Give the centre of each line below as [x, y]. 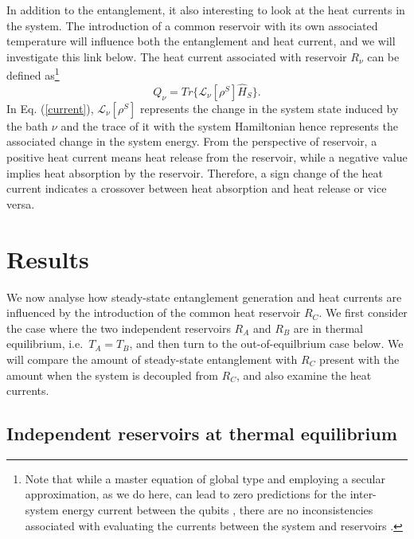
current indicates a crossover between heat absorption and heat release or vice [197, 188]
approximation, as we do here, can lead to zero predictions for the [186, 494]
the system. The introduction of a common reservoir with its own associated [192, 25]
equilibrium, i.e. [45, 344]
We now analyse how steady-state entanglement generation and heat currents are [204, 297]
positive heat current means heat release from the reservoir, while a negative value [207, 157]
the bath [27, 125]
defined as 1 [33, 74]
